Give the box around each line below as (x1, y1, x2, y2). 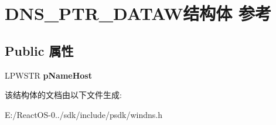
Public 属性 (5, 41, 74, 59)
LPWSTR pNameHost (5, 69, 92, 81)
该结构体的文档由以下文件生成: (5, 89, 122, 101)
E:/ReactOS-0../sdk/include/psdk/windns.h (5, 108, 163, 120)
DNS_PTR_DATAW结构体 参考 (5, 1, 271, 25)
